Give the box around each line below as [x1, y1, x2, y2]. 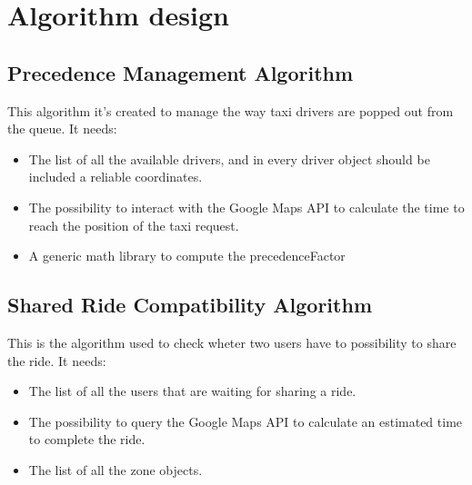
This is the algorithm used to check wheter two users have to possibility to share [7, 332, 457, 351]
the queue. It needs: [7, 119, 117, 138]
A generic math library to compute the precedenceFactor [28, 246, 346, 265]
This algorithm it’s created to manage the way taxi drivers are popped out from [7, 101, 454, 120]
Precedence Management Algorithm [7, 58, 354, 86]
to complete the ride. [28, 430, 146, 449]
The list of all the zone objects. [28, 460, 203, 479]
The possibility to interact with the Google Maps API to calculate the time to [28, 197, 465, 216]
